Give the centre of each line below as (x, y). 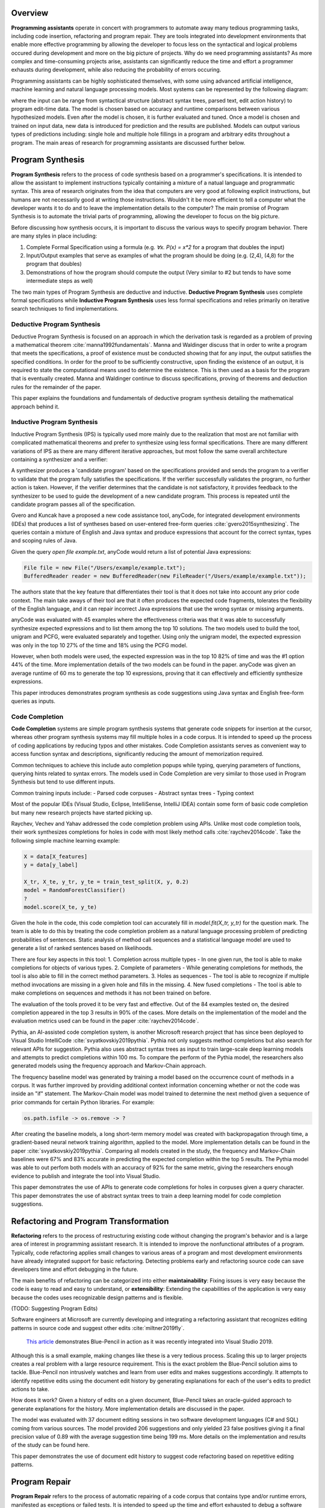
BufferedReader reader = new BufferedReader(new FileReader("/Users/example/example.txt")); (165, 576)
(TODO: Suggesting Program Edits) (54, 1308)
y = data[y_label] (51, 865)
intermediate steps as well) (60, 281)
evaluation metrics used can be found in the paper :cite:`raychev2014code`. (105, 1021)
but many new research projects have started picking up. (82, 813)
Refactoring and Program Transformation (90, 1221)
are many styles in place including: (54, 236)
